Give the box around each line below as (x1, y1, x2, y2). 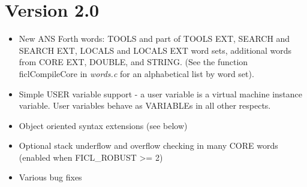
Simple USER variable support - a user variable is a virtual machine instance (19, 87, 303, 100)
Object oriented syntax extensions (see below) (19, 119, 188, 131)
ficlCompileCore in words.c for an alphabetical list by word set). (19, 67, 254, 79)
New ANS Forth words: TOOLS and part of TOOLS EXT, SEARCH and (19, 32, 290, 45)
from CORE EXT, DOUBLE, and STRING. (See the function (19, 56, 248, 68)
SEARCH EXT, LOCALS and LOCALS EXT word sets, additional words (19, 44, 291, 56)
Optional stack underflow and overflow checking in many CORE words (19, 139, 278, 152)
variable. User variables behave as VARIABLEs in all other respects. (19, 99, 271, 112)
